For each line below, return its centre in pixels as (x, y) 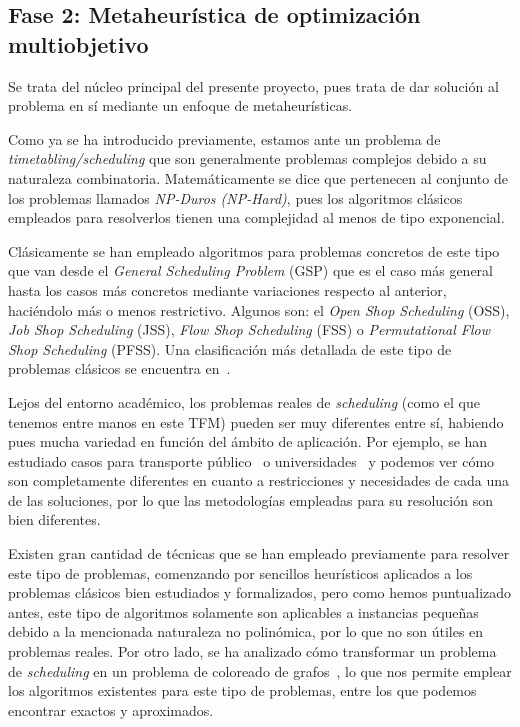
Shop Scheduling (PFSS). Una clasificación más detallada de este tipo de (230, 348)
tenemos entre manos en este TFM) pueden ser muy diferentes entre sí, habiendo (256, 421)
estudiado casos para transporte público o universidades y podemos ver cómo (251, 460)
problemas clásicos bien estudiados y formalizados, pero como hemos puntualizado (260, 592)
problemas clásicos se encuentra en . (119, 368)
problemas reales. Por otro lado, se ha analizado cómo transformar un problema (252, 651)
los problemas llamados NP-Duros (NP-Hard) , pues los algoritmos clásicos (235, 197)
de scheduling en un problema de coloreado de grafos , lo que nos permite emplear (260, 670)
